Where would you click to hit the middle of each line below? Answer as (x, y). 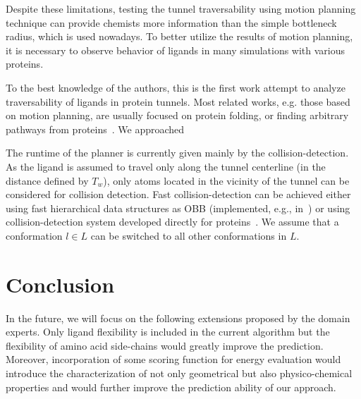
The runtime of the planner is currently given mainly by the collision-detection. (177, 153)
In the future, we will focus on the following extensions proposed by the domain (178, 318)
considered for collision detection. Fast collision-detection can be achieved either (178, 194)
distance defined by (47, 180)
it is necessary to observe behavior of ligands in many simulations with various (176, 50)
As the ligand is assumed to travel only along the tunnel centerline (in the (166, 166)
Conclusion (60, 284)
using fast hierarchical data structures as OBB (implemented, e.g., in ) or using (178, 208)
